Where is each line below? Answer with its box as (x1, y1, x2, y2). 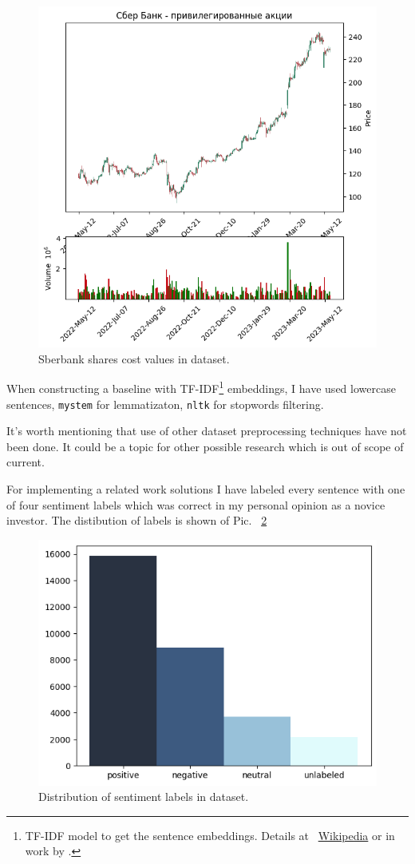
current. (6, 454, 45, 470)
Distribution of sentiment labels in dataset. (38, 788, 249, 805)
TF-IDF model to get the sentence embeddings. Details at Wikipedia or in (25, 826, 395, 843)
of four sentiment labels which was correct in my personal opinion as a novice (6, 496, 385, 513)
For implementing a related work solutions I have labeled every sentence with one (6, 481, 405, 497)
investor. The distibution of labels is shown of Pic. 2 (6, 512, 267, 529)
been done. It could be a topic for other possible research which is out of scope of (6, 438, 404, 454)
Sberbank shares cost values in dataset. (38, 350, 230, 367)
